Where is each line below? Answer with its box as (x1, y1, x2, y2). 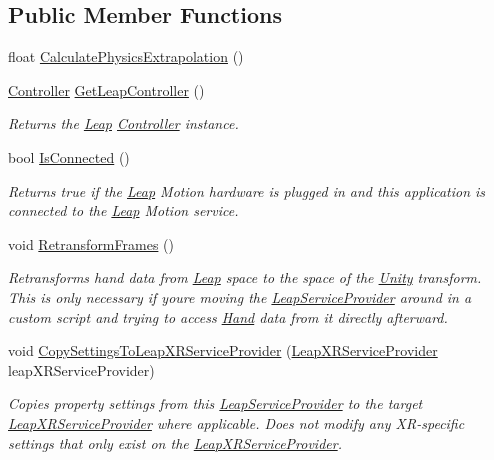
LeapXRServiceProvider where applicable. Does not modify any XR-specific (8, 412, 465, 433)
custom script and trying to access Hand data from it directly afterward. (8, 306, 448, 327)
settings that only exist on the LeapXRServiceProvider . (8, 432, 342, 453)
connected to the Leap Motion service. (8, 200, 239, 221)
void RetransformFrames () (8, 233, 174, 254)
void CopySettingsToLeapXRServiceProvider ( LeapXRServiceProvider (8, 340, 438, 361)
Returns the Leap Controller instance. (8, 113, 239, 134)
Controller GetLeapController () (8, 79, 205, 100)
